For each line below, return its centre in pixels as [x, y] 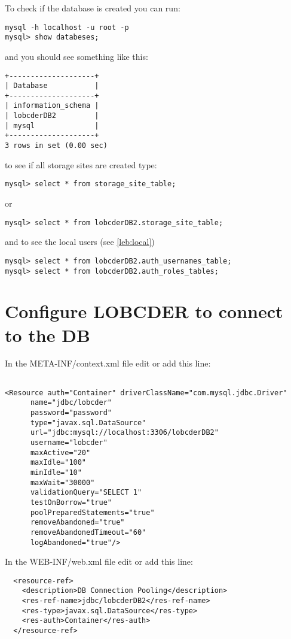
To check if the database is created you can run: [93, 8]
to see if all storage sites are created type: [81, 164]
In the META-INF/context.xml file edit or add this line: [108, 363]
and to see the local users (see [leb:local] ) [80, 242]
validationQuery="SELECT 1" [86, 493]
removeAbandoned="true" [77, 523]
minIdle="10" [56, 472]
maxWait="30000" [62, 482]
